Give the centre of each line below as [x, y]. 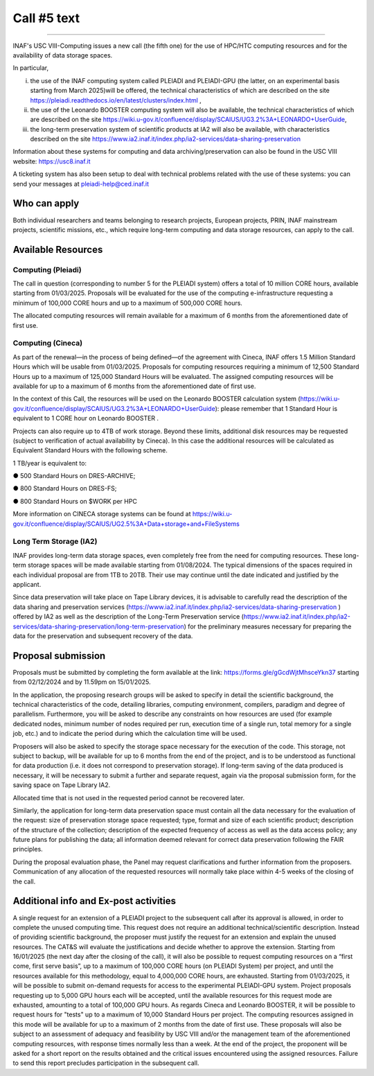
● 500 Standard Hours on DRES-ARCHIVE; [74, 476]
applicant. [27, 584]
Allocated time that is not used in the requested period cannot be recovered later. [129, 797]
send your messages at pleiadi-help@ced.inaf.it [81, 184]
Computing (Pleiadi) [47, 270]
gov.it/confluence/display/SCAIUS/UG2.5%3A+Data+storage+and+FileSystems [126, 524]
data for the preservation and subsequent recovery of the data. [103, 636]
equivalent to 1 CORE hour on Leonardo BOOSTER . [86, 418]
